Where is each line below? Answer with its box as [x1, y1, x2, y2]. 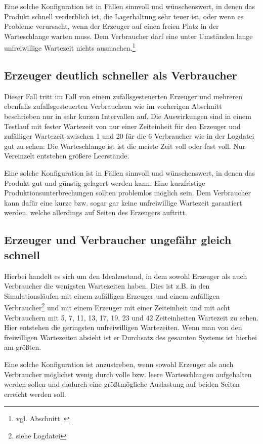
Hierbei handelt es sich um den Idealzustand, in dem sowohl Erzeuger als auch [4, 270, 247, 281]
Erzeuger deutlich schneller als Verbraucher [4, 67, 237, 83]
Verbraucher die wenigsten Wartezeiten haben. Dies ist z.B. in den [4, 280, 210, 291]
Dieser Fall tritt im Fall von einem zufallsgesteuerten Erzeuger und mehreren [4, 91, 243, 101]
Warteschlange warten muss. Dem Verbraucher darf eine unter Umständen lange [4, 30, 253, 41]
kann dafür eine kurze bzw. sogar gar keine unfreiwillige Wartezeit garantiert [4, 197, 242, 208]
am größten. [4, 342, 41, 352]
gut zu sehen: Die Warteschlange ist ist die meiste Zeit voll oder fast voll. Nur [4, 140, 246, 151]
